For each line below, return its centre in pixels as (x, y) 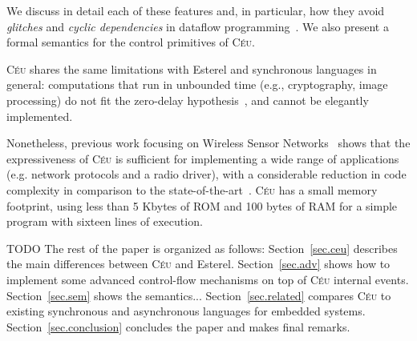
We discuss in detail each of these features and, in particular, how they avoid (196, 10)
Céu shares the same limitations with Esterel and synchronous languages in (192, 68)
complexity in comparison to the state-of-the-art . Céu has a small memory (192, 189)
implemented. (40, 116)
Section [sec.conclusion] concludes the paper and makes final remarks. (178, 326)
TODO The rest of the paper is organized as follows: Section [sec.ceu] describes (202, 248)
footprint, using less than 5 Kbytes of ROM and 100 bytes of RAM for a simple (202, 205)
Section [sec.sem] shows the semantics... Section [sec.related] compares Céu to (199, 295)
